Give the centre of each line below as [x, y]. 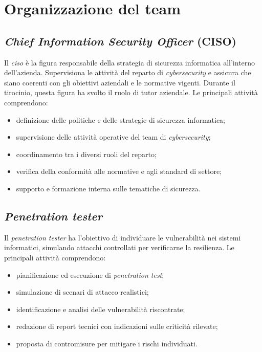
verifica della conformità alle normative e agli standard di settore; [119, 171]
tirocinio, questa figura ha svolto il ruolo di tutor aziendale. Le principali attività [131, 92]
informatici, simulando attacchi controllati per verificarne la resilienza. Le [119, 247]
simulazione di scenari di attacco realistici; [82, 292]
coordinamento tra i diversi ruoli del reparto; [86, 154]
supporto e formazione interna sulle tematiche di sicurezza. [108, 188]
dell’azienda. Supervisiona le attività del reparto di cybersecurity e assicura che [128, 72]
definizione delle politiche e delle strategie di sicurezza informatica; [121, 119]
